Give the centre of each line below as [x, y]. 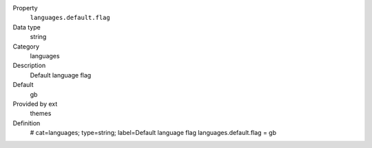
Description [29, 66]
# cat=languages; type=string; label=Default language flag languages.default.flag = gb [153, 133]
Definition [27, 123]
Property [25, 8]
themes [41, 114]
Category [26, 46]
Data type [27, 27]
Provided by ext [35, 103]
